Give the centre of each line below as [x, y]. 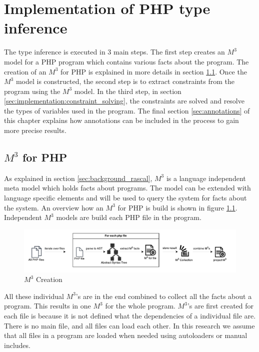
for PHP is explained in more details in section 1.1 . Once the [154, 71]
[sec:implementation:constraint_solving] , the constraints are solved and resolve [124, 101]
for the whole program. [140, 306]
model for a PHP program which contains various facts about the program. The [126, 61]
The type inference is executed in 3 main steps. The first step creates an [114, 52]
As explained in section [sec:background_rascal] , [78, 178]
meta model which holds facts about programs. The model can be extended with [127, 188]
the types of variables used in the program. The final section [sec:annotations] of [127, 110]
